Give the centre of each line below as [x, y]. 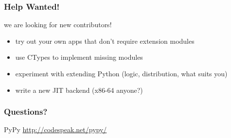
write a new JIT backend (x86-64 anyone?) [79, 90]
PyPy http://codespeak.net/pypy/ [55, 129]
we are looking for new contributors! [58, 25]
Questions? [26, 112]
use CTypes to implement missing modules [79, 57]
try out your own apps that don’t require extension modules [105, 41]
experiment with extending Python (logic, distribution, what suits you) [121, 73]
